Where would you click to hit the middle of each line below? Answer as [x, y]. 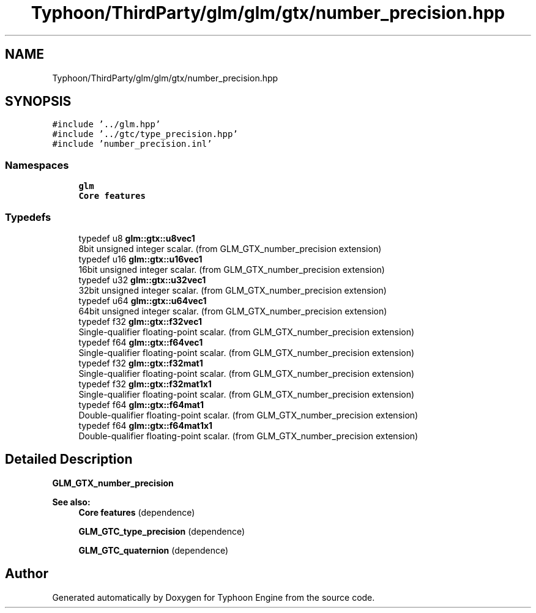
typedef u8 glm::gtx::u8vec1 [137, 238]
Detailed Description [69, 459]
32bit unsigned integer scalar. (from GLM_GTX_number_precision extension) [233, 290]
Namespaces [37, 165]
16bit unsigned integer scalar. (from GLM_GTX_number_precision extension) [232, 269]
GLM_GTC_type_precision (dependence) [162, 531]
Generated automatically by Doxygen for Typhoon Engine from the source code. [214, 597]
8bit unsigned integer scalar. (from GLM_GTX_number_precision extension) [230, 248]
